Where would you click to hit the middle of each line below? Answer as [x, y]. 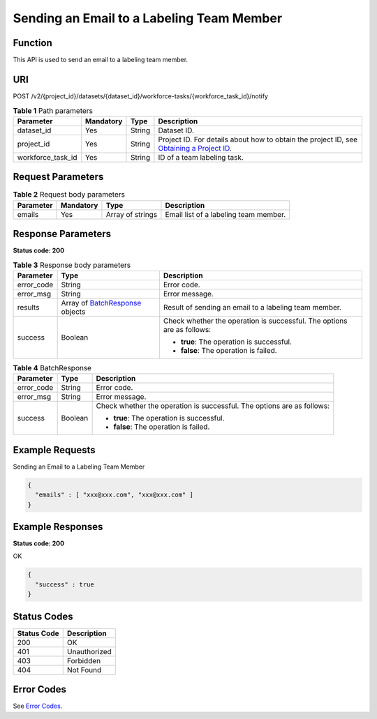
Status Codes [43, 616]
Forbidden [84, 660]
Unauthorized [89, 651]
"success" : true [65, 584]
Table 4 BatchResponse [52, 368]
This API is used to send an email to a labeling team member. [101, 60]
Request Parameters [58, 177]
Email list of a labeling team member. [226, 214]
